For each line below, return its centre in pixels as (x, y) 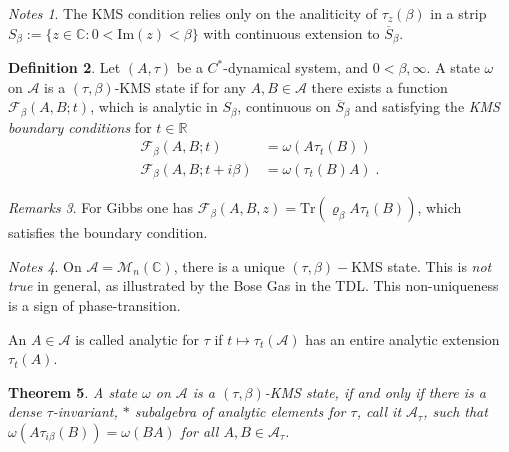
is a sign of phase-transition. (94, 305)
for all (199, 431)
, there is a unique (229, 265)
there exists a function (379, 86)
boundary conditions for (80, 126)
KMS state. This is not (421, 265)
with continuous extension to (291, 32)
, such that (455, 411)
